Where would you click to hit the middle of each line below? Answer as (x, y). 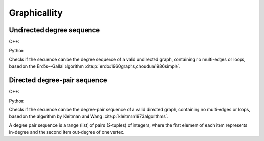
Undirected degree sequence (55, 30)
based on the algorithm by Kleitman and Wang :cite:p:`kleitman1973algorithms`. (89, 116)
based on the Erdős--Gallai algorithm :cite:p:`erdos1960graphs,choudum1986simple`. (95, 66)
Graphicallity (36, 13)
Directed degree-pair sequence (58, 80)
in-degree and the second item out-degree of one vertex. (67, 132)
